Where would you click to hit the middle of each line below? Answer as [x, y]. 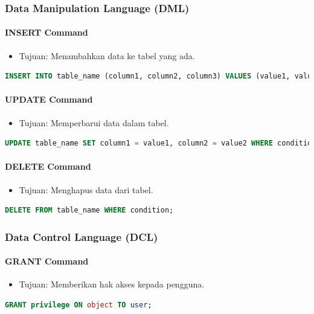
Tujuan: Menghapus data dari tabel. [86, 189]
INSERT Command [46, 32]
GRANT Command [47, 261]
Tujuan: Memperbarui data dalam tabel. [94, 122]
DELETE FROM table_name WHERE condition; [89, 210]
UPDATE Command [49, 99]
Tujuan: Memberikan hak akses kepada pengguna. [112, 284]
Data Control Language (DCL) [82, 236]
